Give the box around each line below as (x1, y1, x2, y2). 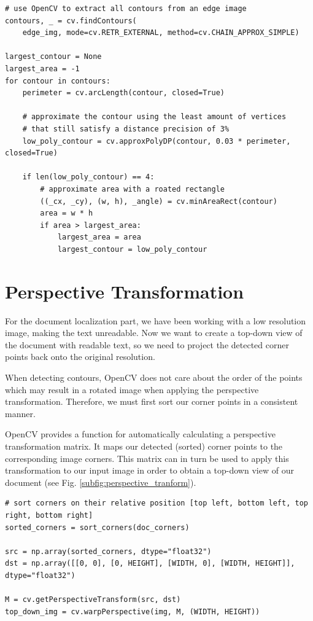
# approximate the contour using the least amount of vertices (22, 112, 287, 122)
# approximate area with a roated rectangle (40, 184, 225, 193)
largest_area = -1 (5, 64, 80, 73)
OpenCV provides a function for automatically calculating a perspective (5, 428, 276, 440)
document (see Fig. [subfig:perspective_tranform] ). (5, 475, 196, 488)
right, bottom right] (5, 510, 93, 520)
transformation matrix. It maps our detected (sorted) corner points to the (5, 439, 283, 452)
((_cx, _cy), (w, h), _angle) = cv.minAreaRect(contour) (40, 197, 277, 206)
